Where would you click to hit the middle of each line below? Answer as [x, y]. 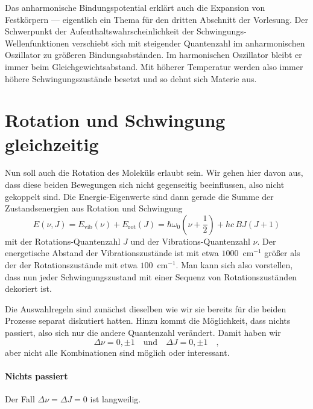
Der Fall [20, 398]
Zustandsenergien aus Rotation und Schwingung [94, 208]
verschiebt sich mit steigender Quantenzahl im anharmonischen [188, 43]
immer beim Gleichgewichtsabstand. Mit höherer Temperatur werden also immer [154, 66]
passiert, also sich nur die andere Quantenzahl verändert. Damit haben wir [143, 332]
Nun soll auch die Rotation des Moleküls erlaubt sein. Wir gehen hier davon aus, [154, 172]
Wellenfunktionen [37, 43]
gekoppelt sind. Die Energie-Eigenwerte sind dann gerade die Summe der [139, 196]
